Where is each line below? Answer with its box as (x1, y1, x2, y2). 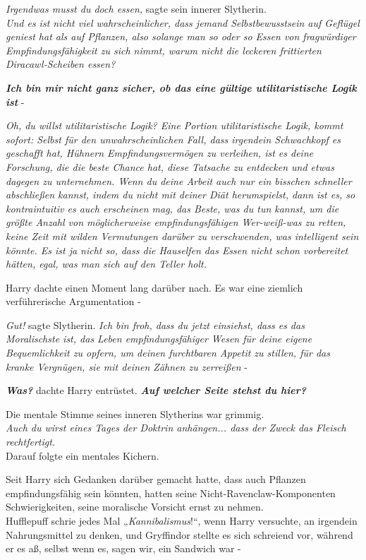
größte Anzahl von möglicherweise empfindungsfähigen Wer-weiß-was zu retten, (6, 215, 346, 230)
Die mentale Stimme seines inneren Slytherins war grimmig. (6, 406, 264, 421)
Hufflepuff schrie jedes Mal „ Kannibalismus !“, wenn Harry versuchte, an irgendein (6, 513, 358, 528)
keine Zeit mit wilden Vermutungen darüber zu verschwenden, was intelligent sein (6, 228, 359, 243)
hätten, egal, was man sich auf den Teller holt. (6, 256, 207, 271)
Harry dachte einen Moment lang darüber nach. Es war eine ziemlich (6, 280, 303, 294)
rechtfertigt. (6, 434, 56, 449)
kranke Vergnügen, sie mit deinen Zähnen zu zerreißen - (6, 359, 248, 374)
